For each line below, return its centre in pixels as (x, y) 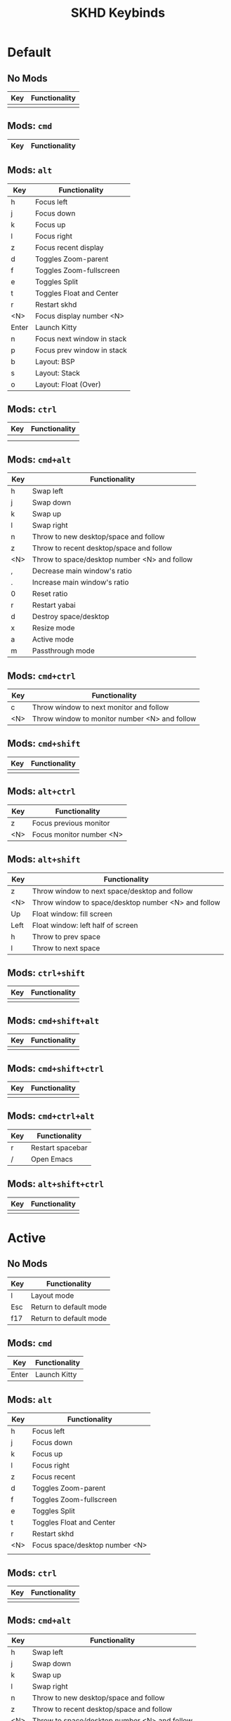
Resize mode (53, 628)
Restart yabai (54, 605)
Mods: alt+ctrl (41, 791)
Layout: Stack (58, 373)
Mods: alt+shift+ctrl (55, 1184)
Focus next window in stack (81, 338)
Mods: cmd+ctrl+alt (51, 1116)
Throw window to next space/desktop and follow (112, 891)
